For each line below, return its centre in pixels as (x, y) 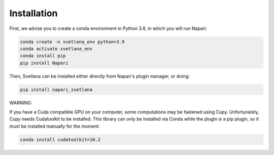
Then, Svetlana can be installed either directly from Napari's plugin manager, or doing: (99, 76)
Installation (33, 13)
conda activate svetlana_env (56, 49)
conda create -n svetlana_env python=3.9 (72, 42)
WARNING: (21, 103)
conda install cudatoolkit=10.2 (60, 140)
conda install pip (43, 56)
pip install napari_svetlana (56, 89)
